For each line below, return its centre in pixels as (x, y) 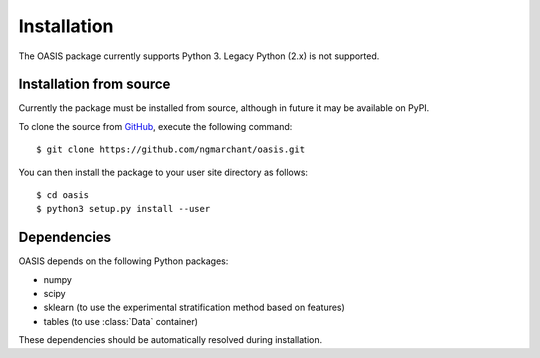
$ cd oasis (63, 195)
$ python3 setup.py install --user (123, 209)
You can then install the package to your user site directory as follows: (163, 172)
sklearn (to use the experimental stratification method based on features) (194, 307)
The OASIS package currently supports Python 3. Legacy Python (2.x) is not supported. (199, 56)
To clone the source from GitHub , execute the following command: (155, 126)
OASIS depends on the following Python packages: (123, 261)
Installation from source (94, 84)
